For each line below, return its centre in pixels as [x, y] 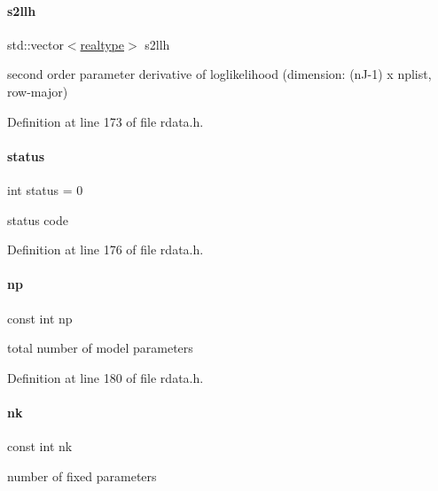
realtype [102, 44]
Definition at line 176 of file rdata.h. [106, 249]
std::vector [35, 44]
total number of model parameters [100, 348]
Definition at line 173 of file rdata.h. [106, 121]
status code [38, 219]
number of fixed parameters [82, 475]
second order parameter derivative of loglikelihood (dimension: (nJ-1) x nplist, [219, 74]
